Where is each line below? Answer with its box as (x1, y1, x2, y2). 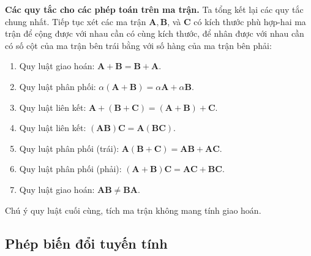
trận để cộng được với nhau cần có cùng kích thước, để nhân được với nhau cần (5, 27, 304, 40)
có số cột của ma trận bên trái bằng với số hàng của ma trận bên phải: (5, 39, 272, 51)
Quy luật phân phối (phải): (19, 162, 122, 175)
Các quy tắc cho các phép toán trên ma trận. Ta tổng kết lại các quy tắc (5, 3, 304, 15)
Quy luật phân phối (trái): (19, 141, 119, 154)
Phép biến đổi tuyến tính (5, 233, 168, 252)
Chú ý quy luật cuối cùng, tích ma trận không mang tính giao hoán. (5, 203, 261, 216)
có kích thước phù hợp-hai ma (193, 15, 306, 28)
